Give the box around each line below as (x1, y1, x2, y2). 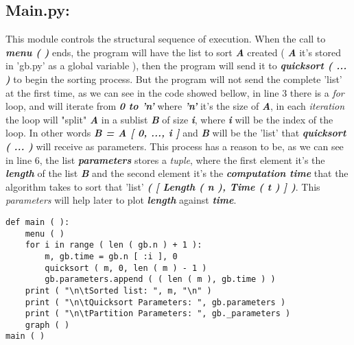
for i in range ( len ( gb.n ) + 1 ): (25, 240, 202, 250)
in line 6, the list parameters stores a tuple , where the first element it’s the (5, 152, 325, 167)
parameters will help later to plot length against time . (5, 193, 237, 207)
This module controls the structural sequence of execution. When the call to (5, 32, 326, 46)
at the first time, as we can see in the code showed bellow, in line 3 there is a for (5, 85, 344, 99)
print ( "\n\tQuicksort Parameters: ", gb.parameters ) (25, 297, 286, 307)
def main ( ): (5, 217, 70, 227)
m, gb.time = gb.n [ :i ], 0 (45, 251, 178, 261)
